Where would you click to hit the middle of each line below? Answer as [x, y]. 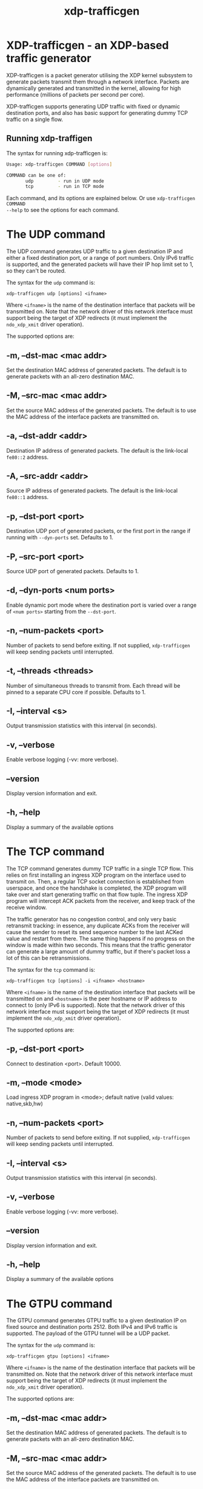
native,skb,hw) [25, 1104]
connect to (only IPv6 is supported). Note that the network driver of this [96, 1005]
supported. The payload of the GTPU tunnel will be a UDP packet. [88, 1333]
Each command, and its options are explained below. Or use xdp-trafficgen [101, 198]
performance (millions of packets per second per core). [75, 94]
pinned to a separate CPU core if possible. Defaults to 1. [76, 692]
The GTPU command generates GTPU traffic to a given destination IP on [96, 1320]
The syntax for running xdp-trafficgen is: [57, 153]
